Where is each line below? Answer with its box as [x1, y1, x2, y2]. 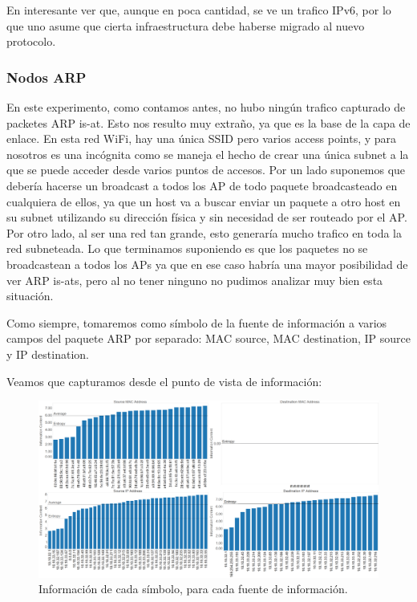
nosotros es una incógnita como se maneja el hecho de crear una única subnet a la [6, 145, 409, 162]
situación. [6, 287, 54, 304]
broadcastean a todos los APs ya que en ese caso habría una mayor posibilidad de [6, 255, 408, 272]
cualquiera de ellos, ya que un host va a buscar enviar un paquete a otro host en [6, 193, 401, 209]
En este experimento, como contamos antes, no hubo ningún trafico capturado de [6, 99, 406, 115]
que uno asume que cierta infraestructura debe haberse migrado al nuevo [6, 17, 365, 34]
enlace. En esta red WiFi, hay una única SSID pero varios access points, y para [6, 130, 397, 147]
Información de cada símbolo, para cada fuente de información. [38, 580, 348, 597]
